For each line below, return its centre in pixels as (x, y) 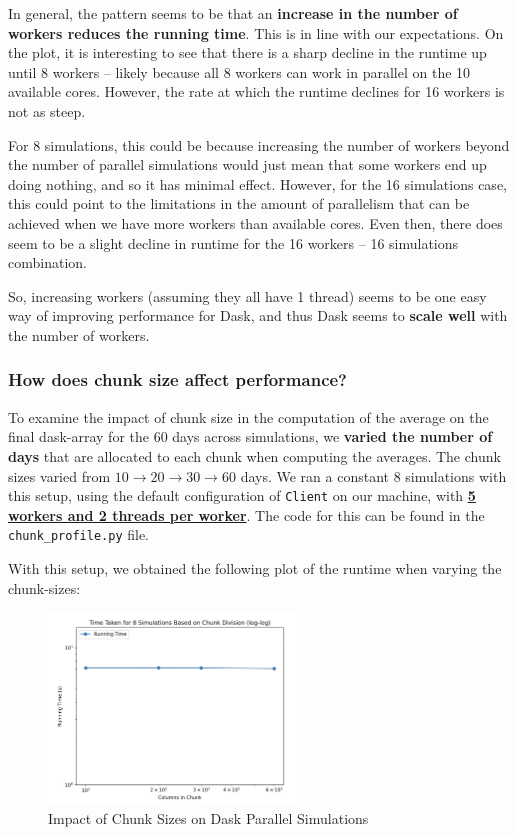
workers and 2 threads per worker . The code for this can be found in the (246, 514)
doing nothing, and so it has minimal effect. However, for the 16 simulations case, (257, 183)
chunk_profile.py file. (78, 534)
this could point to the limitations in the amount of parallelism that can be (239, 203)
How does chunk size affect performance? (177, 379)
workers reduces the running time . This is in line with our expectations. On (256, 32)
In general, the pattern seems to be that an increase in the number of (233, 13)
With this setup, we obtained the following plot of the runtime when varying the (255, 568)
